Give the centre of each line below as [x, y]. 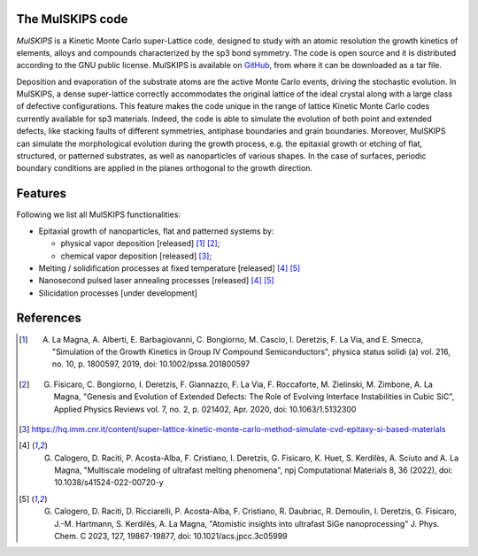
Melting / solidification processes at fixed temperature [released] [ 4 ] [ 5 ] [170, 268]
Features [41, 193]
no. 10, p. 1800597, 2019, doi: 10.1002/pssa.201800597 [151, 364]
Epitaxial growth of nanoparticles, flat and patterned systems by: [156, 231]
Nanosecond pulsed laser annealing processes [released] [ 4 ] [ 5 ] [156, 281]
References [49, 318]
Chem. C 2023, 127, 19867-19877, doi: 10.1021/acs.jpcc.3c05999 [171, 537]
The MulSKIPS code [72, 19]
